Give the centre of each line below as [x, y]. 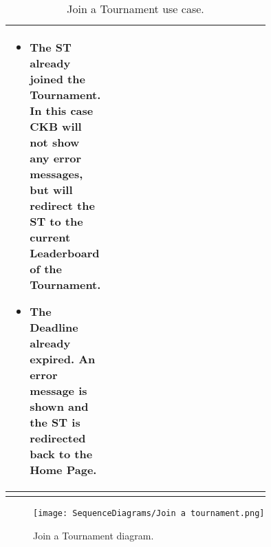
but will [51, 190]
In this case [62, 110]
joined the [57, 79]
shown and [59, 406]
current [50, 237]
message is [58, 390]
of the [46, 269]
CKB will [56, 126]
